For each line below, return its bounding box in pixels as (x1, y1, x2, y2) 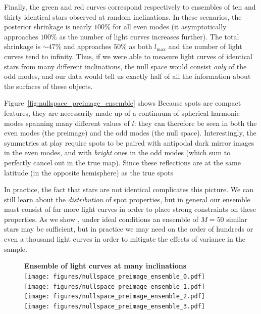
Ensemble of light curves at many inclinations (24, 260, 187, 271)
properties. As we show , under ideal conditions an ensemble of (4, 213, 198, 224)
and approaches (63, 41, 112, 52)
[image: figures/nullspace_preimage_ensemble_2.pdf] (24, 293, 205, 300)
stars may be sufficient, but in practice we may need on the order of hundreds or (4, 223, 253, 234)
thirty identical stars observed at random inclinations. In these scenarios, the (4, 11, 242, 22)
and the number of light (168, 41, 242, 52)
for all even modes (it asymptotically (113, 21, 227, 32)
